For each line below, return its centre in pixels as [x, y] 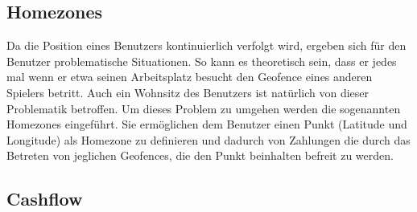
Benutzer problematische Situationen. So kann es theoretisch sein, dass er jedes [202, 61]
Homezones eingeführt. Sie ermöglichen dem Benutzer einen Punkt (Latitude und [207, 124]
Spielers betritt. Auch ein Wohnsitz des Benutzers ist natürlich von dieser [188, 92]
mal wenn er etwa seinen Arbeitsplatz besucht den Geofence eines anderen [190, 77]
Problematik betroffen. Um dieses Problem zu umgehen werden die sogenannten [204, 108]
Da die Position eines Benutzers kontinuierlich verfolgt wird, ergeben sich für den [206, 45]
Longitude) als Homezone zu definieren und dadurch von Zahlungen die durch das [208, 139]
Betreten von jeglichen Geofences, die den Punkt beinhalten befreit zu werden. [200, 155]
